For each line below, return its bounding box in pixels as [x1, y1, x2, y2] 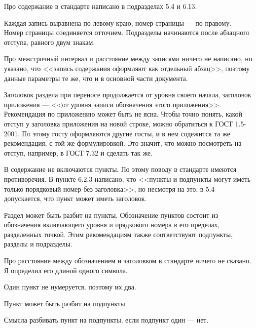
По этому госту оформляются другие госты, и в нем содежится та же [22, 128, 230, 138]
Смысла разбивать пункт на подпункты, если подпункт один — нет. [4, 315, 209, 325]
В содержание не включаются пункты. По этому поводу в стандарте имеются [4, 164, 237, 174]
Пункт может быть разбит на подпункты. [4, 298, 127, 308]
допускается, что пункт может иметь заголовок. [4, 193, 147, 204]
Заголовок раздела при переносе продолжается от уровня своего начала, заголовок [4, 89, 251, 100]
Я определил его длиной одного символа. [4, 265, 128, 275]
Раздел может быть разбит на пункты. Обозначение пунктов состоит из [4, 209, 218, 220]
